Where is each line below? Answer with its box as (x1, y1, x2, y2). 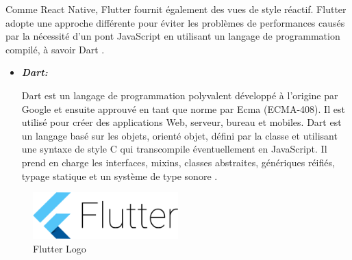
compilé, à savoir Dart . (5, 42, 105, 56)
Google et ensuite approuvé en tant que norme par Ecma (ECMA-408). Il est (21, 101, 345, 116)
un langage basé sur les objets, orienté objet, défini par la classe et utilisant (21, 128, 338, 142)
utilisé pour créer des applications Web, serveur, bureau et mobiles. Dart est (21, 115, 342, 129)
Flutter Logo (33, 241, 86, 255)
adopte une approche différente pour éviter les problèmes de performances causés (5, 15, 345, 29)
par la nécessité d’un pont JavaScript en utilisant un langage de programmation (5, 29, 340, 43)
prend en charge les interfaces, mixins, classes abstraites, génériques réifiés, (21, 155, 335, 169)
